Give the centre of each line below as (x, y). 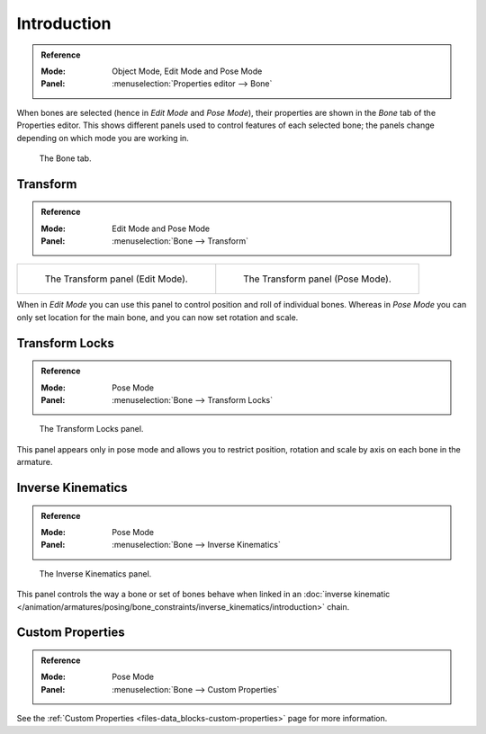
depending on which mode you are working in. (103, 138)
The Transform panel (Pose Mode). (317, 279)
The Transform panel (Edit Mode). (116, 279)
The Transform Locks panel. (91, 429)
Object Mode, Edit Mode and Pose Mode (187, 71)
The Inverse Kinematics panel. (95, 573)
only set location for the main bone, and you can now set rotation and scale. (157, 317)
